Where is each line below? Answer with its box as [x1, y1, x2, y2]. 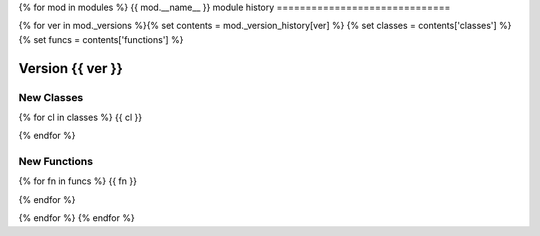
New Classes [18, 90, 84, 104]
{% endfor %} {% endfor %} [18, 212, 135, 224]
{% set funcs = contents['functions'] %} [18, 33, 184, 45]
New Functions [18, 155, 94, 169]
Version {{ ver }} [18, 60, 124, 77]
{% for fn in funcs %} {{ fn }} [18, 175, 137, 187]
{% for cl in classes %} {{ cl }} [18, 111, 143, 123]
